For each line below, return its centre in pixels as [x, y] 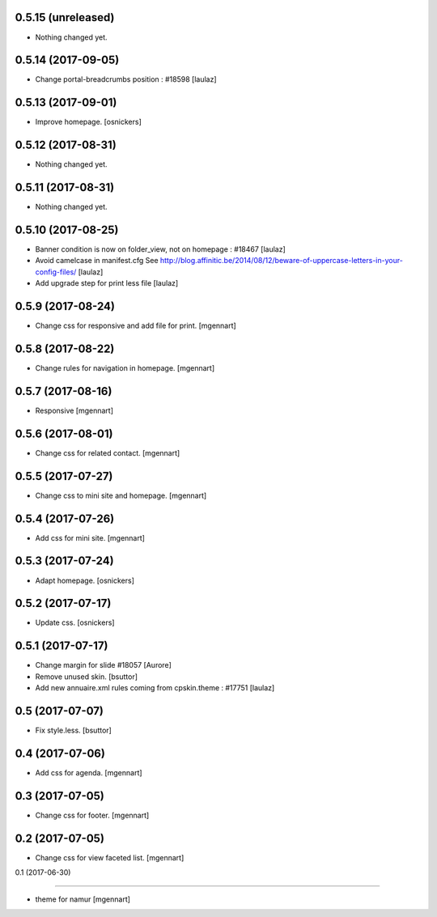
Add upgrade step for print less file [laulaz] [107, 283]
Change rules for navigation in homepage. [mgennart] [125, 368]
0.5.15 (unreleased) [65, 17]
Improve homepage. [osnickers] [88, 122]
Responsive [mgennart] [74, 410]
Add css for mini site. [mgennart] [90, 537]
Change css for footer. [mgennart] [92, 815]
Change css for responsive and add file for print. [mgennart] [136, 326]
